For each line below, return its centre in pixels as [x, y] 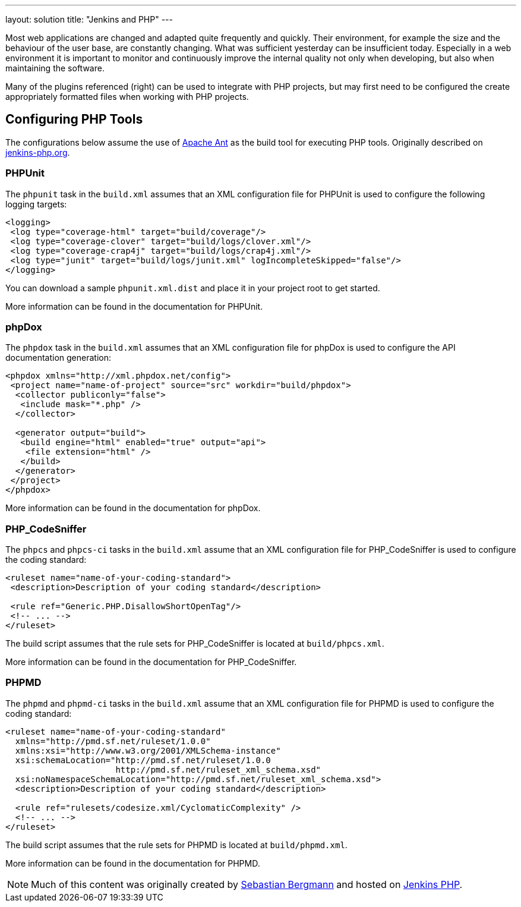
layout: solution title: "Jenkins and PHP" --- [89, 19]
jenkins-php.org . [38, 152]
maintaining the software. [55, 68]
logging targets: [36, 204]
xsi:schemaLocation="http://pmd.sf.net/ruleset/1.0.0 [143, 760]
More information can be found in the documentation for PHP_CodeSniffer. [151, 662]
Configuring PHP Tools [74, 119]
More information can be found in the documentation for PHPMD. [133, 863]
